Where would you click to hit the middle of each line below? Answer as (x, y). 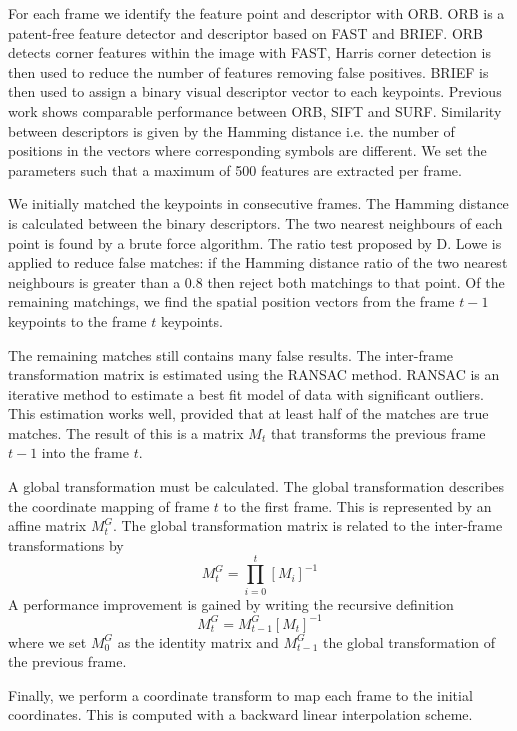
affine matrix (47, 525)
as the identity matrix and (198, 641)
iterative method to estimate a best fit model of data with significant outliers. (246, 393)
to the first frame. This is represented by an (357, 505)
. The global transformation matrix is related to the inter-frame (307, 525)
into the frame (85, 452)
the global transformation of (409, 641)
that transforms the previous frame (378, 432)
